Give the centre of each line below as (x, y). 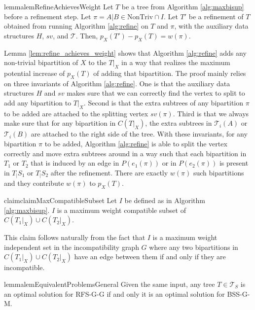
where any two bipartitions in (194, 247)
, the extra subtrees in (179, 123)
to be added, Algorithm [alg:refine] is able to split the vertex (136, 143)
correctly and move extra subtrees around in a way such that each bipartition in (125, 153)
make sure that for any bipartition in (60, 123)
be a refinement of (216, 16)
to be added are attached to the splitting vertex (76, 113)
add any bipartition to (38, 102)
